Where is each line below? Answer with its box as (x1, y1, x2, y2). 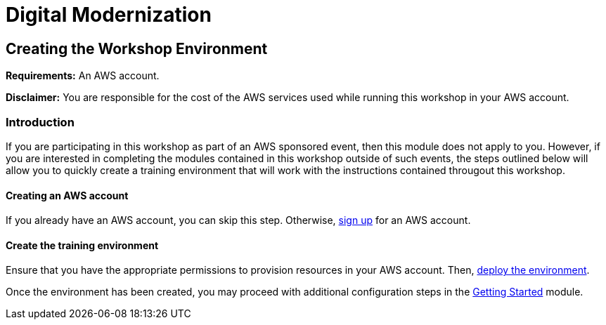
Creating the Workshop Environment (6, 39, 268, 58)
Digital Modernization (6, 3, 212, 27)
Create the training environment (6, 239, 159, 251)
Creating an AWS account (6, 189, 129, 201)
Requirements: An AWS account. (6, 69, 160, 82)
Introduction (6, 114, 75, 129)
